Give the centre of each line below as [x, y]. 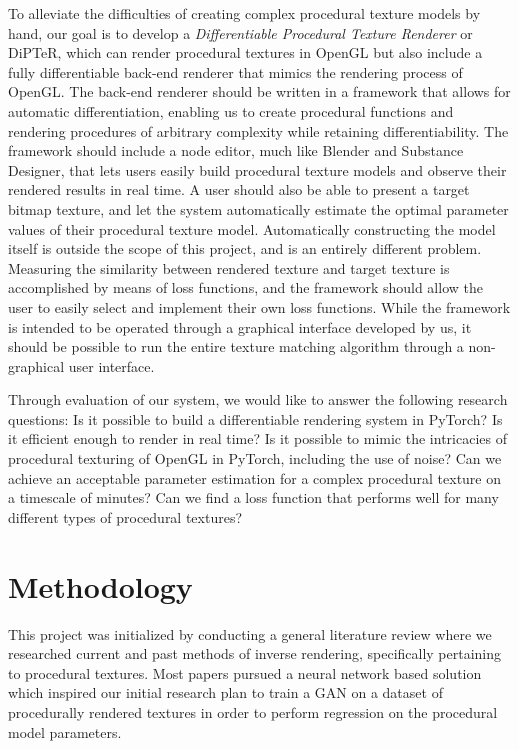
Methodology [100, 585]
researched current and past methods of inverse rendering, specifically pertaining [255, 653]
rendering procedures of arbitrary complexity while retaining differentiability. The [258, 130]
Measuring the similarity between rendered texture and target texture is [229, 267]
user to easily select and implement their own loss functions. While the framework [259, 306]
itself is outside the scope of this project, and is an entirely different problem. [245, 248]
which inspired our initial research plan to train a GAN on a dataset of [225, 692]
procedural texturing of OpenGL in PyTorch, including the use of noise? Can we [255, 458]
